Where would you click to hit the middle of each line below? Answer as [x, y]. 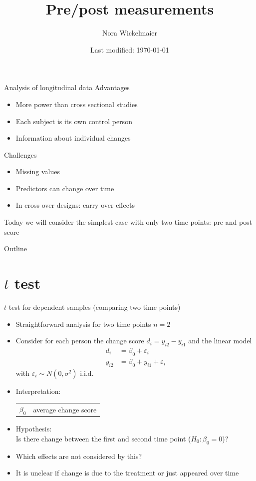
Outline [15, 249]
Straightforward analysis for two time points [83, 324]
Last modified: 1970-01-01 [130, 49]
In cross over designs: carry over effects [75, 205]
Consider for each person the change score [80, 341]
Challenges [20, 154]
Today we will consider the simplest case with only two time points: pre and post [128, 222]
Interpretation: [38, 391]
